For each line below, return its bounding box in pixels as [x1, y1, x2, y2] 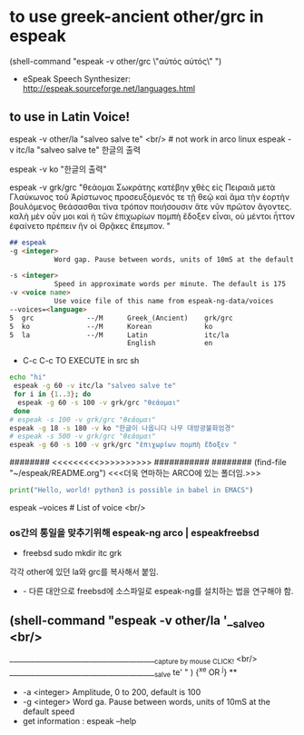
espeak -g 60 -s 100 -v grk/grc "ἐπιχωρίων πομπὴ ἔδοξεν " [9, 441, 238, 450]
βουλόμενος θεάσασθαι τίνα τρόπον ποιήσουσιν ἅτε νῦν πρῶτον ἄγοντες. [9, 201, 292, 212]
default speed [22, 706, 75, 717]
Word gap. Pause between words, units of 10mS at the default [54, 254, 295, 264]
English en [126, 339, 213, 348]
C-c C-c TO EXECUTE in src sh [22, 355, 140, 366]
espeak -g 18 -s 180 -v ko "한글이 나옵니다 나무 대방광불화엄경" [9, 423, 236, 432]
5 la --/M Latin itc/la [9, 330, 230, 340]
